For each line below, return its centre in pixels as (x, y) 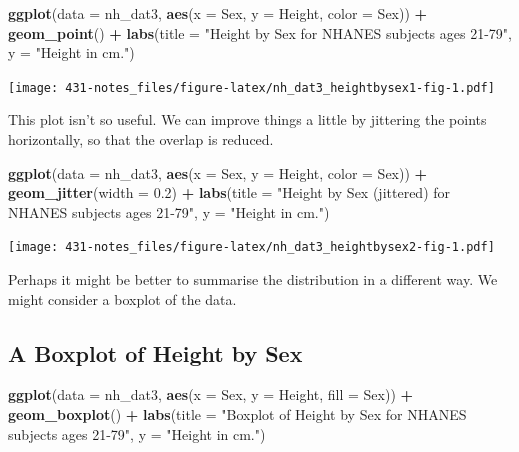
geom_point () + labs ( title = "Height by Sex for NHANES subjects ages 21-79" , (260, 32)
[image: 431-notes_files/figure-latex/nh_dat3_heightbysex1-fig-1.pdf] (251, 87)
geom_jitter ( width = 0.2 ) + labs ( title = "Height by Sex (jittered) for (229, 192)
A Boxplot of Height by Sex (155, 352)
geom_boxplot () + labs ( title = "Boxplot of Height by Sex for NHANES (237, 414)
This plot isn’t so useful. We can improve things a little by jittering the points (247, 119)
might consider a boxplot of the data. (122, 298)
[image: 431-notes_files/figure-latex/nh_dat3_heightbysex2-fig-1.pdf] (251, 247)
